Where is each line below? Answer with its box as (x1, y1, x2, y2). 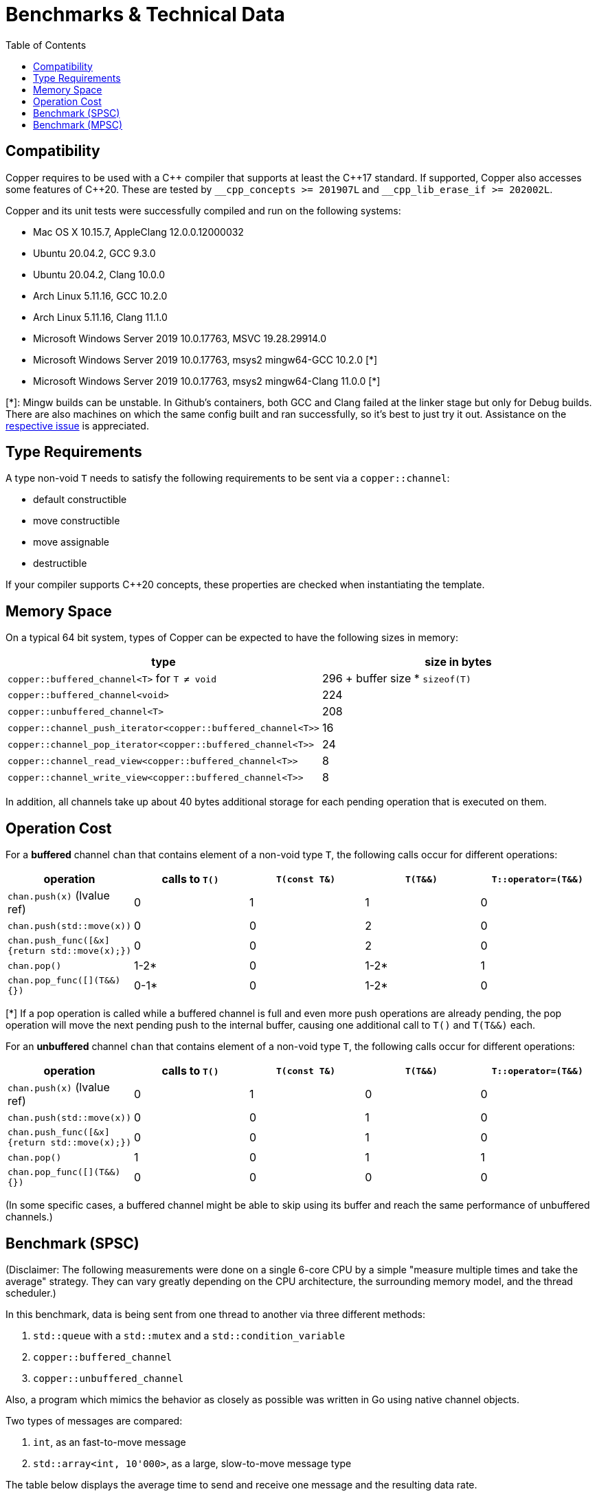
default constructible (33, 493, 127, 506)
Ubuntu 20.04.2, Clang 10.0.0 (33, 268, 166, 280)
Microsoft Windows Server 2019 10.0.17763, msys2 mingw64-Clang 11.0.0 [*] (33, 375, 381, 387)
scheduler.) (5, 1286, 56, 1299)
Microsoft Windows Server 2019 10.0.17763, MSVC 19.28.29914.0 (33, 332, 327, 344)
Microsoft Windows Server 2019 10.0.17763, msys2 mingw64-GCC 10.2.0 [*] (33, 353, 378, 366)
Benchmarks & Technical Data (5, 3, 285, 26)
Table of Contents (5, 38, 87, 51)
